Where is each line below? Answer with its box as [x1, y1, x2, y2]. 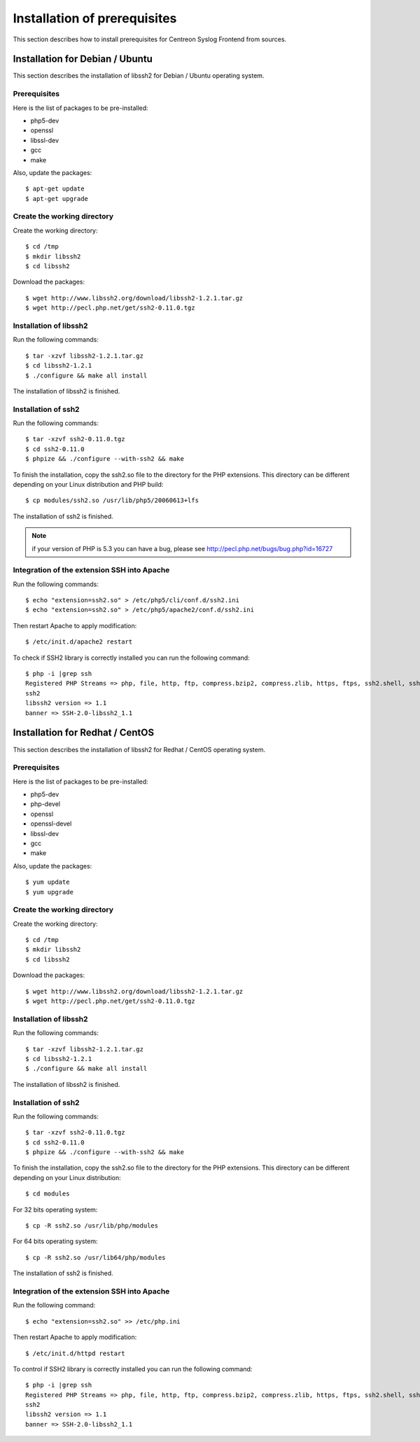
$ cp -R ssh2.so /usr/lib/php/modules [25, 1222, 159, 1230]
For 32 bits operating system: [13, 1205, 98, 1214]
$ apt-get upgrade [25, 195, 89, 202]
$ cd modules [25, 1190, 70, 1198]
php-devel [30, 800, 61, 808]
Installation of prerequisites [13, 11, 177, 26]
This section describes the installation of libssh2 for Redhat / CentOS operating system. [13, 745, 266, 754]
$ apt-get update [25, 185, 85, 193]
